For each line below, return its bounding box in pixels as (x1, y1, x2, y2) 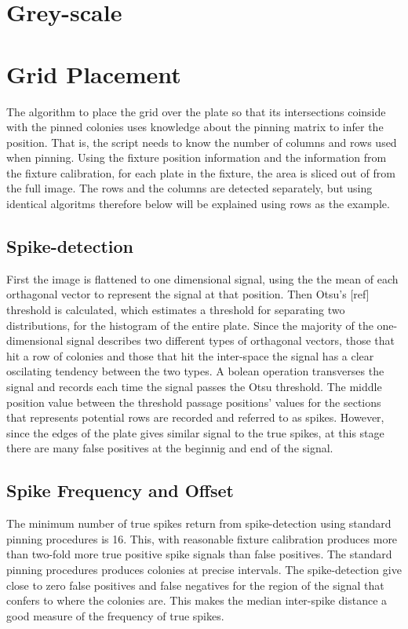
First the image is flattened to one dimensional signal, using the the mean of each (6, 270, 399, 287)
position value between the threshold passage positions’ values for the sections (6, 393, 381, 410)
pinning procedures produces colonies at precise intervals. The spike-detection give (6, 561, 402, 577)
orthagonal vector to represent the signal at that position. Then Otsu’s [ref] (6, 286, 370, 302)
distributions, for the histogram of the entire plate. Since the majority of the (6, 316, 373, 333)
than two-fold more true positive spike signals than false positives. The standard (6, 546, 392, 562)
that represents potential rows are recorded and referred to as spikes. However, (6, 409, 384, 426)
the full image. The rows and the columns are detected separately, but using (6, 180, 373, 196)
